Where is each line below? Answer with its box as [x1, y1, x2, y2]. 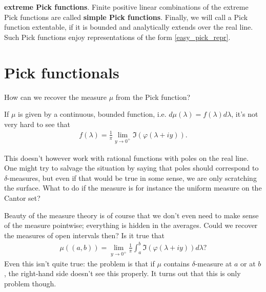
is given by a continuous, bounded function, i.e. [18, 109, 167, 119]
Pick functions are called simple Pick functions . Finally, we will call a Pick [4, 11, 248, 22]
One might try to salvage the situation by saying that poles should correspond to [4, 162, 259, 173]
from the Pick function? [115, 91, 191, 102]
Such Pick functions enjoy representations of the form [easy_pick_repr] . [4, 31, 231, 42]
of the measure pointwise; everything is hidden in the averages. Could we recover [4, 220, 258, 231]
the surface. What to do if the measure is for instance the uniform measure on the [4, 182, 262, 193]
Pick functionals [4, 61, 119, 82]
